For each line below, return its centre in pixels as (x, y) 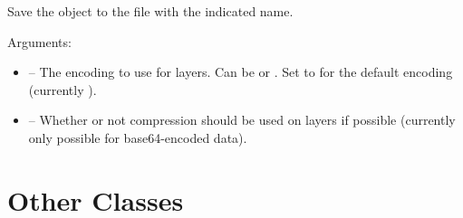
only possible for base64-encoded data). (138, 137)
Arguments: (39, 41)
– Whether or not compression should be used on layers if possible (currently (242, 120)
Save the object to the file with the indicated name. (150, 11)
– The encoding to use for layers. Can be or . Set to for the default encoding (241, 72)
